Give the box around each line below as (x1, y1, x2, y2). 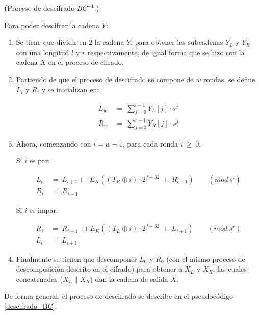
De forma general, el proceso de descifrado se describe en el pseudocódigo (4, 290, 234, 301)
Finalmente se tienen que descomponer (16, 253, 137, 264)
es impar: (29, 204, 58, 215)
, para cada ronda (122, 138, 178, 149)
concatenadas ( (16, 273, 63, 284)
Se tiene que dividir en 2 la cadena (16, 37, 124, 47)
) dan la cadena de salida (90, 273, 168, 284)
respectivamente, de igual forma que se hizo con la (87, 46, 245, 57)
